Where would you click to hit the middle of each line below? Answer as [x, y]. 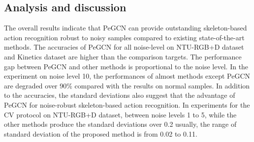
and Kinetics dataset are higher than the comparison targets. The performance [123, 56]
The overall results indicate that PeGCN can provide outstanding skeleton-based [126, 28]
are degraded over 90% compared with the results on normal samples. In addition [127, 85]
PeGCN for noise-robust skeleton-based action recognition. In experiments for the [127, 104]
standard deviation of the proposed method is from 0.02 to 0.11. [101, 133]
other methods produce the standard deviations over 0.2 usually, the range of [120, 124]
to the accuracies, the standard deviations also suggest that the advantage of [120, 95]
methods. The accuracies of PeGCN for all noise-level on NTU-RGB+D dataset [124, 47]
